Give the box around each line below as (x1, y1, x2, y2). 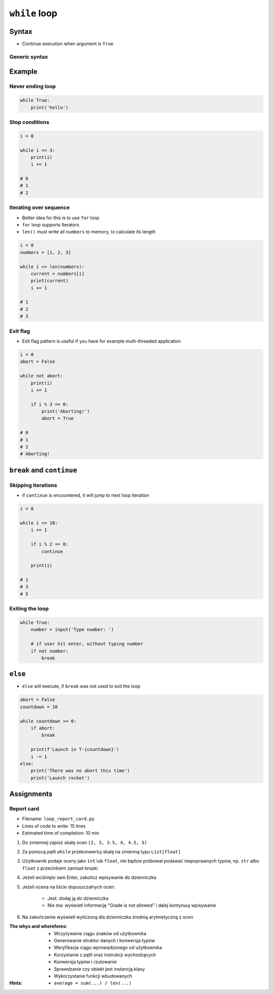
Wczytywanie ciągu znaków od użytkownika (54, 930, 147, 936)
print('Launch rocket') (30, 775, 90, 781)
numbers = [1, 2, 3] (20, 249, 71, 255)
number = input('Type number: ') (30, 627, 114, 633)
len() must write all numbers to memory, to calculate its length (22, 229, 156, 235)
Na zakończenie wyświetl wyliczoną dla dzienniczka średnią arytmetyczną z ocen (22, 914, 193, 920)
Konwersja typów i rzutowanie (54, 959, 117, 965)
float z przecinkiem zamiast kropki (22, 865, 98, 871)
